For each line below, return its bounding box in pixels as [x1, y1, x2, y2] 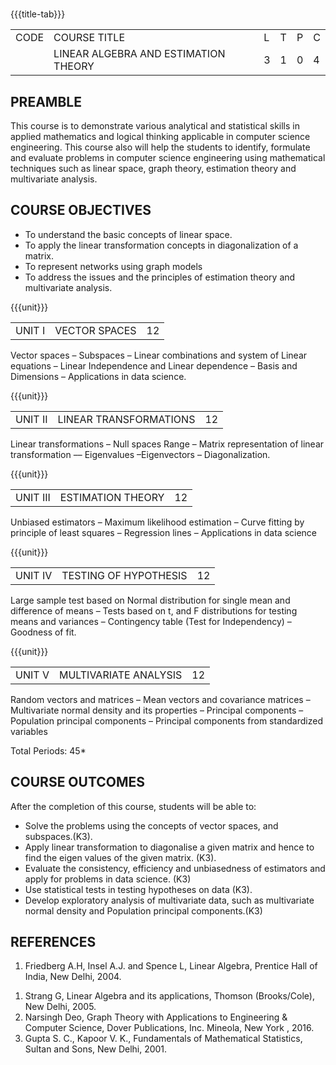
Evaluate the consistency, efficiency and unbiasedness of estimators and [24, 862, 326, 874]
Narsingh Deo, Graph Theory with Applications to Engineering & [24, 1011, 288, 1023]
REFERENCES [10, 934, 97, 951]
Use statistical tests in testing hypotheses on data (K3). [24, 883, 253, 895]
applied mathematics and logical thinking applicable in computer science [10, 131, 311, 142]
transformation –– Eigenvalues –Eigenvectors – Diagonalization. [10, 448, 271, 460]
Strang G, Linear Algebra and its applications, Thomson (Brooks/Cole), [24, 990, 316, 1002]
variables [10, 725, 48, 737]
